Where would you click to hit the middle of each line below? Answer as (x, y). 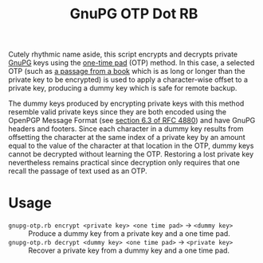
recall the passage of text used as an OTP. (78, 171)
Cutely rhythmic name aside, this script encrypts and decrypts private (123, 54)
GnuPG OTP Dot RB (134, 14)
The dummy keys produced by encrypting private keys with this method (126, 103)
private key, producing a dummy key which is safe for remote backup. (123, 88)
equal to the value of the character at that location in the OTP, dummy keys (131, 146)
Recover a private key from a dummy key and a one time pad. (129, 250)
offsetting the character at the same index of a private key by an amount (127, 137)
